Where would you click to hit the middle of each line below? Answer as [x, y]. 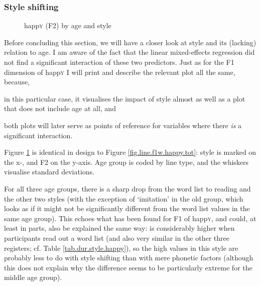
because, [17, 82]
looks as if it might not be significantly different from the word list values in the [127, 208]
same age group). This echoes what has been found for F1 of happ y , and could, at [130, 218]
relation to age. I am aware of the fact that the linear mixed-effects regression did [129, 52]
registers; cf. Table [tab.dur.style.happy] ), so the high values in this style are [121, 248]
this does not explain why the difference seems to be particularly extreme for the [128, 267]
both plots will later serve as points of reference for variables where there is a [123, 125]
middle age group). [33, 277]
